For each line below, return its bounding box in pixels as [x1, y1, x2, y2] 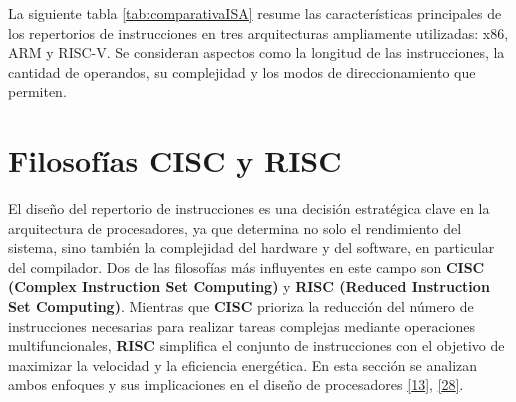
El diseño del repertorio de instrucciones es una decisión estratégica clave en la [8, 198, 490, 219]
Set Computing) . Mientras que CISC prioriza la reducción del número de [8, 296, 474, 317]
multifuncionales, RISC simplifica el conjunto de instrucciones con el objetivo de [8, 335, 505, 356]
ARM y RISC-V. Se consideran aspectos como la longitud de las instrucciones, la [8, 42, 505, 63]
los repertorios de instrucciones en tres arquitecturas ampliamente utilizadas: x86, [8, 22, 509, 43]
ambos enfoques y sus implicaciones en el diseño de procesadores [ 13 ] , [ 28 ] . [8, 374, 464, 395]
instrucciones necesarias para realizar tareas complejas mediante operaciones [8, 315, 476, 336]
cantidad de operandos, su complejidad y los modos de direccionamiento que [8, 61, 476, 82]
